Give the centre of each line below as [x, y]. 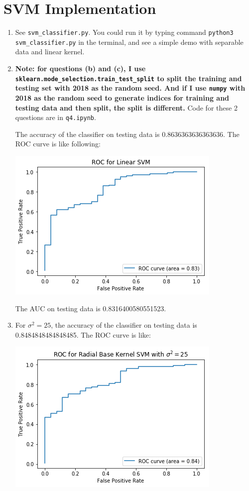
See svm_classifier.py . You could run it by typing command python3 [124, 32]
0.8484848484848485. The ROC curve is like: [83, 334]
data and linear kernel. [50, 52]
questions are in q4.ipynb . [56, 117]
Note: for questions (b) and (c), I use [80, 68]
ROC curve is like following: [58, 144]
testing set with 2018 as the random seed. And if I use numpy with [130, 88]
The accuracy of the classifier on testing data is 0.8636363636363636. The [127, 134]
